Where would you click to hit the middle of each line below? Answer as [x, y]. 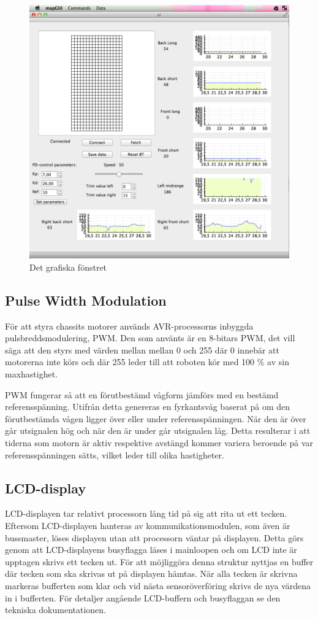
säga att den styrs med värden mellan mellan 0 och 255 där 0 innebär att [142, 350]
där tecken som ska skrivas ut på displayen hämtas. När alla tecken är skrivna [151, 574]
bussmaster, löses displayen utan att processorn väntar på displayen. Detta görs [154, 537]
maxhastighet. [32, 374]
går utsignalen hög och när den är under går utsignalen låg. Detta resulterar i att [158, 431]
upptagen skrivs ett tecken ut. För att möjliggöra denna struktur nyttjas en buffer [159, 561]
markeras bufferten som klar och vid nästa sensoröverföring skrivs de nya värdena [158, 585]
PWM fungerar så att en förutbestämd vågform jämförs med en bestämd [142, 394]
